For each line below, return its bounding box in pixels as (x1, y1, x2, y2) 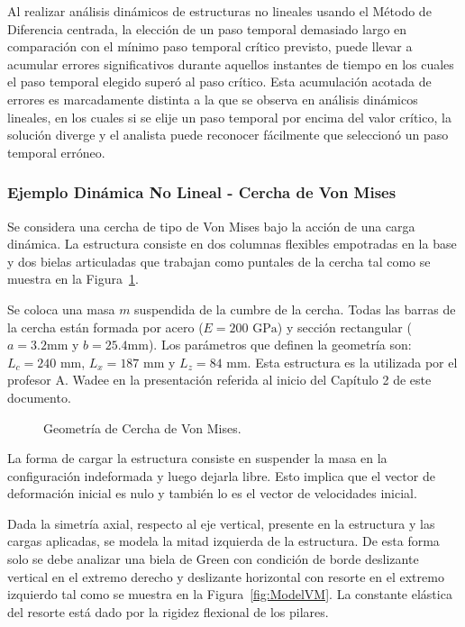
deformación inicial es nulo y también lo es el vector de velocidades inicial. (7, 484, 417, 503)
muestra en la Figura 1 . (7, 269, 139, 288)
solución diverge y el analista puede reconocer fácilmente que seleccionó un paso (7, 125, 449, 144)
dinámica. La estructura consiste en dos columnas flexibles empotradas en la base (7, 234, 457, 253)
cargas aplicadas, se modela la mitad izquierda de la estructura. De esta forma (7, 532, 440, 550)
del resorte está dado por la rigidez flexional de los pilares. (7, 602, 329, 621)
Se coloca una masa (7, 299, 115, 318)
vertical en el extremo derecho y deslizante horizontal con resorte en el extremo (7, 567, 444, 586)
